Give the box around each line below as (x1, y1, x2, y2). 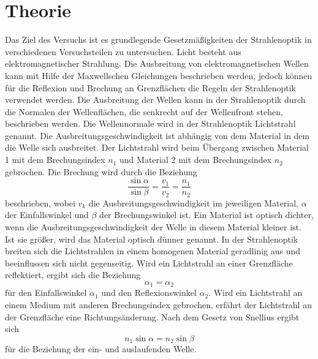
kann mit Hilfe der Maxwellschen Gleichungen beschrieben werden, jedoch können (5, 69, 312, 81)
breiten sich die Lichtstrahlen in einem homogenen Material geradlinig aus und (5, 244, 301, 257)
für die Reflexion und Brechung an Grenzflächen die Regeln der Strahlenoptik (5, 81, 296, 94)
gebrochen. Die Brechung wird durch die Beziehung (5, 165, 197, 178)
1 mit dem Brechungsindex (5, 153, 105, 166)
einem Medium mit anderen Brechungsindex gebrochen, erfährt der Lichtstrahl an (5, 298, 312, 311)
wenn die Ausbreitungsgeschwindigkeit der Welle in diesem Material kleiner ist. (5, 220, 301, 233)
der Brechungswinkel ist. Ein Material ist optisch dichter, (99, 208, 314, 221)
